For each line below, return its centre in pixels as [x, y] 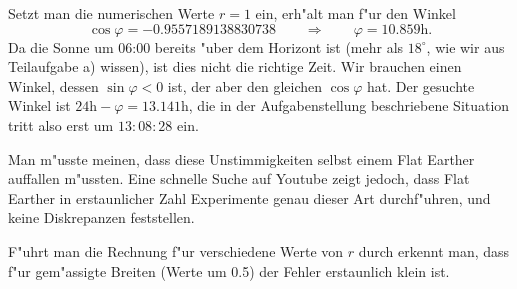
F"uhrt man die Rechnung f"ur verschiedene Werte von [176, 250]
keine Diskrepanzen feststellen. [101, 217]
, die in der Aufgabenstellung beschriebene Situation [349, 105]
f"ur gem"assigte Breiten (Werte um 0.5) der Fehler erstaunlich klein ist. [229, 270]
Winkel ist [39, 105]
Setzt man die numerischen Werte [111, 13]
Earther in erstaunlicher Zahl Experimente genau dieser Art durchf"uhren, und [249, 197]
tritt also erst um [61, 124]
